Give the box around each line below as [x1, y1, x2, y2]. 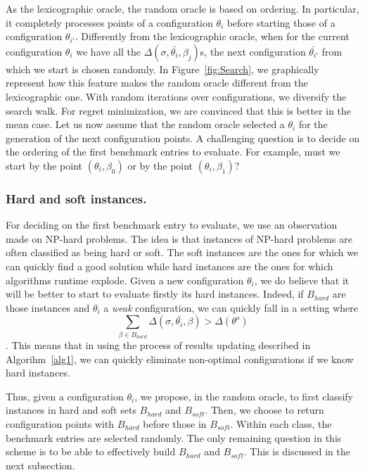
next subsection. [6, 457, 75, 472]
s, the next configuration [200, 44, 306, 58]
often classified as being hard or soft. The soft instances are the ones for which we [6, 245, 359, 260]
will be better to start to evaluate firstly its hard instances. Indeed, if [6, 286, 304, 301]
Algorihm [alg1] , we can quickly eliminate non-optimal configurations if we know [6, 351, 354, 366]
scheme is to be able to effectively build [6, 444, 176, 459]
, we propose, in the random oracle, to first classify [134, 388, 353, 403]
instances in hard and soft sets [6, 403, 136, 417]
